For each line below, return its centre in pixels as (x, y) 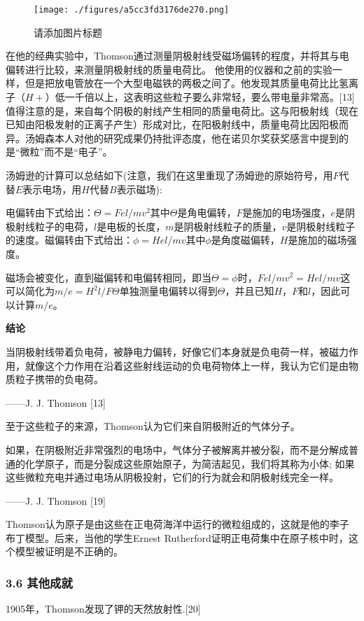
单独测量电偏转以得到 (168, 291)
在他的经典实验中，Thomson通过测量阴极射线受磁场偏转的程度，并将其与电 (177, 56)
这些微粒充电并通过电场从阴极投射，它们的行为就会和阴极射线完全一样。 (172, 477)
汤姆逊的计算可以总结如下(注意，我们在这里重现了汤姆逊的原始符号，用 (169, 175)
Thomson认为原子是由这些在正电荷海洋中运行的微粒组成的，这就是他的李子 (177, 524)
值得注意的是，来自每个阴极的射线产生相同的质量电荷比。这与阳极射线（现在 (182, 110)
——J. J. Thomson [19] (56, 500)
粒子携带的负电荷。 (59, 379)
